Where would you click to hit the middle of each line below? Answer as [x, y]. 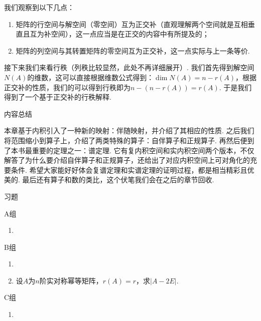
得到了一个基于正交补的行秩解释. [58, 97]
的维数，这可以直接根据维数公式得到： [91, 77]
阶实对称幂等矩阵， [71, 280]
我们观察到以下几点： [39, 7]
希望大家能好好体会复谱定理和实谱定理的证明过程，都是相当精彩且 [138, 170]
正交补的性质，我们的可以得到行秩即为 [67, 87]
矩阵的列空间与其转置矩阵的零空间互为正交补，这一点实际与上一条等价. [133, 50]
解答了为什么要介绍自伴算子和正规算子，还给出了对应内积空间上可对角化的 [127, 160]
